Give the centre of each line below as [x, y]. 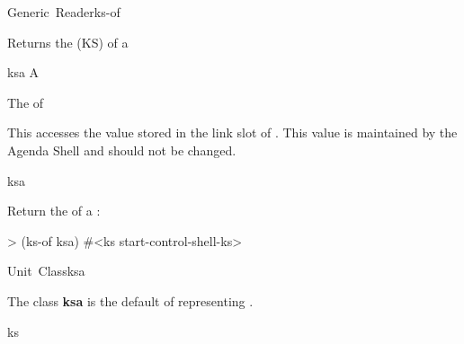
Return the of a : [54, 211]
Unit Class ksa [46, 271]
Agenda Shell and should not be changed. [122, 150]
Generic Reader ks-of [64, 12]
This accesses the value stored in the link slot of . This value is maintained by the [232, 132]
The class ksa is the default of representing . [130, 300]
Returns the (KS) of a [68, 42]
